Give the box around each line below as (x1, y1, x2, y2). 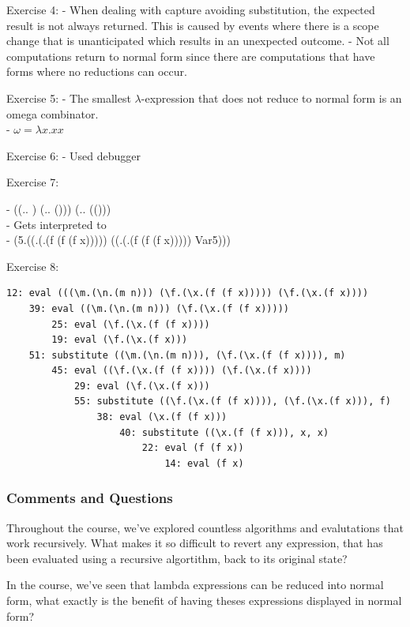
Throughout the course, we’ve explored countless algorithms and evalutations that (6, 519, 404, 535)
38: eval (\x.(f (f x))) (96, 411, 228, 423)
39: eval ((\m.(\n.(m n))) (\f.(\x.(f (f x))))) (28, 302, 289, 314)
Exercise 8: (6, 257, 59, 274)
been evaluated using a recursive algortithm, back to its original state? (6, 550, 348, 566)
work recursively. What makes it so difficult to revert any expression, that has (6, 535, 383, 551)
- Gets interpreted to (6, 216, 107, 232)
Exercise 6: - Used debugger (6, 147, 141, 163)
